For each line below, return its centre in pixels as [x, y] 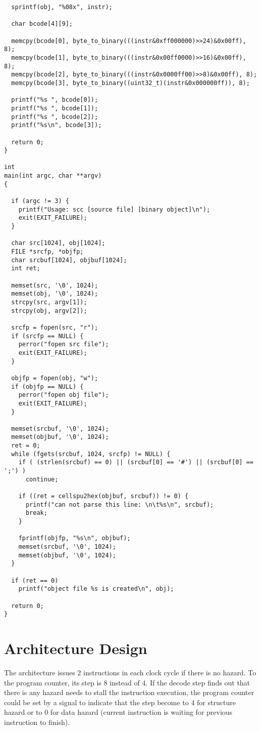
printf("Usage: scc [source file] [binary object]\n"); [114, 209]
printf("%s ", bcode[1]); [55, 108]
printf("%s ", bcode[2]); [55, 117]
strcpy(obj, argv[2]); [49, 311]
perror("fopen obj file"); [64, 395]
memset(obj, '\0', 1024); [55, 294]
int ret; [26, 269]
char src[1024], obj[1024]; [58, 243]
